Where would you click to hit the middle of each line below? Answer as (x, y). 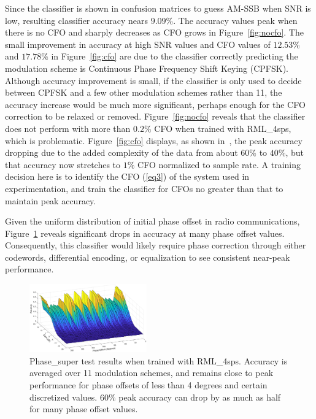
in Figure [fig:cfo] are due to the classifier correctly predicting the (175, 56)
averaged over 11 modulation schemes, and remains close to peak (152, 373)
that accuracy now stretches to (63, 164)
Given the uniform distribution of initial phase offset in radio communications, (152, 221)
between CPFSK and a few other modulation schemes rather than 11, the (144, 92)
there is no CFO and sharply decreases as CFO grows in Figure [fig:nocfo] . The (154, 32)
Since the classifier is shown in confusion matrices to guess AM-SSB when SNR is (158, 8)
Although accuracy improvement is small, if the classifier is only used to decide (153, 80)
